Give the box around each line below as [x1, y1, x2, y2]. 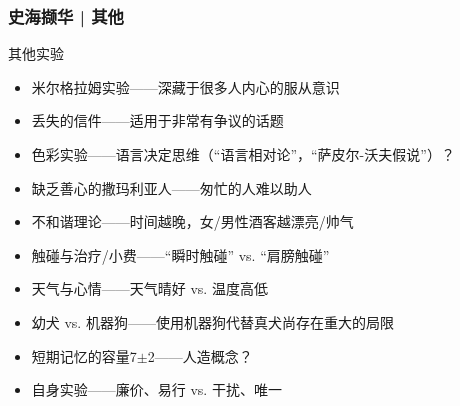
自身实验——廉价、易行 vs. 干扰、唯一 [31, 379, 282, 400]
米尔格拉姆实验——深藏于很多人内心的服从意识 [31, 76, 340, 97]
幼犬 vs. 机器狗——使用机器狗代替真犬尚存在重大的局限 [31, 311, 394, 332]
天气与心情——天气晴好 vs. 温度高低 [31, 278, 268, 299]
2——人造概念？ [147, 345, 253, 366]
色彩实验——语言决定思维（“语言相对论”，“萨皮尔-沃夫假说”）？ [31, 144, 455, 164]
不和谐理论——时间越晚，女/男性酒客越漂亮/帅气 [31, 211, 354, 232]
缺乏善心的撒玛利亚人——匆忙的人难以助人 [31, 177, 312, 198]
